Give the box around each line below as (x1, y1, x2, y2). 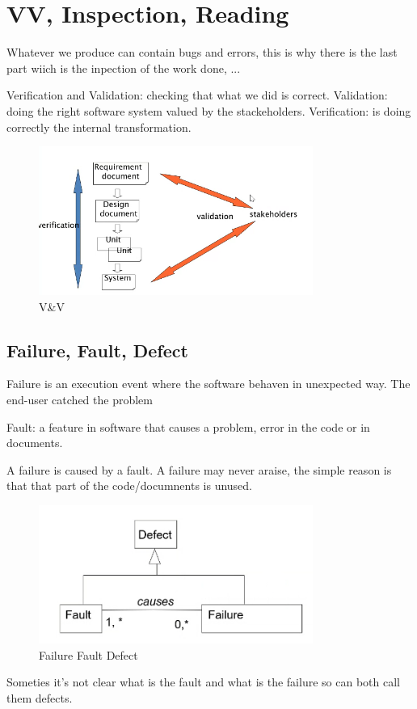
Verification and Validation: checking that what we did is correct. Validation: (6, 87, 388, 103)
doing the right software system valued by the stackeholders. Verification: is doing (6, 102, 411, 119)
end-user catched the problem (6, 390, 153, 407)
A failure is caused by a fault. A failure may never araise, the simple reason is (6, 461, 392, 478)
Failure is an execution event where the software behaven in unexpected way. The (6, 375, 411, 392)
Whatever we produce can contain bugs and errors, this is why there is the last (6, 44, 398, 61)
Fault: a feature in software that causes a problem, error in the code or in (6, 418, 370, 435)
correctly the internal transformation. (6, 118, 192, 135)
